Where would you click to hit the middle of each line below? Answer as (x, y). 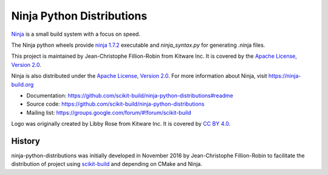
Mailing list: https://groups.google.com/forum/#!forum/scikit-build (109, 112)
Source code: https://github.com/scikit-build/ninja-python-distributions (115, 104)
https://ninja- (285, 76)
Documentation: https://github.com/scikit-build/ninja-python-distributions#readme (130, 95)
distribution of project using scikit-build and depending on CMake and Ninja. (107, 164)
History (26, 141)
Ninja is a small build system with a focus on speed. (76, 34)
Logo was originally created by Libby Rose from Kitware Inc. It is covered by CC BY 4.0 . (121, 124)
